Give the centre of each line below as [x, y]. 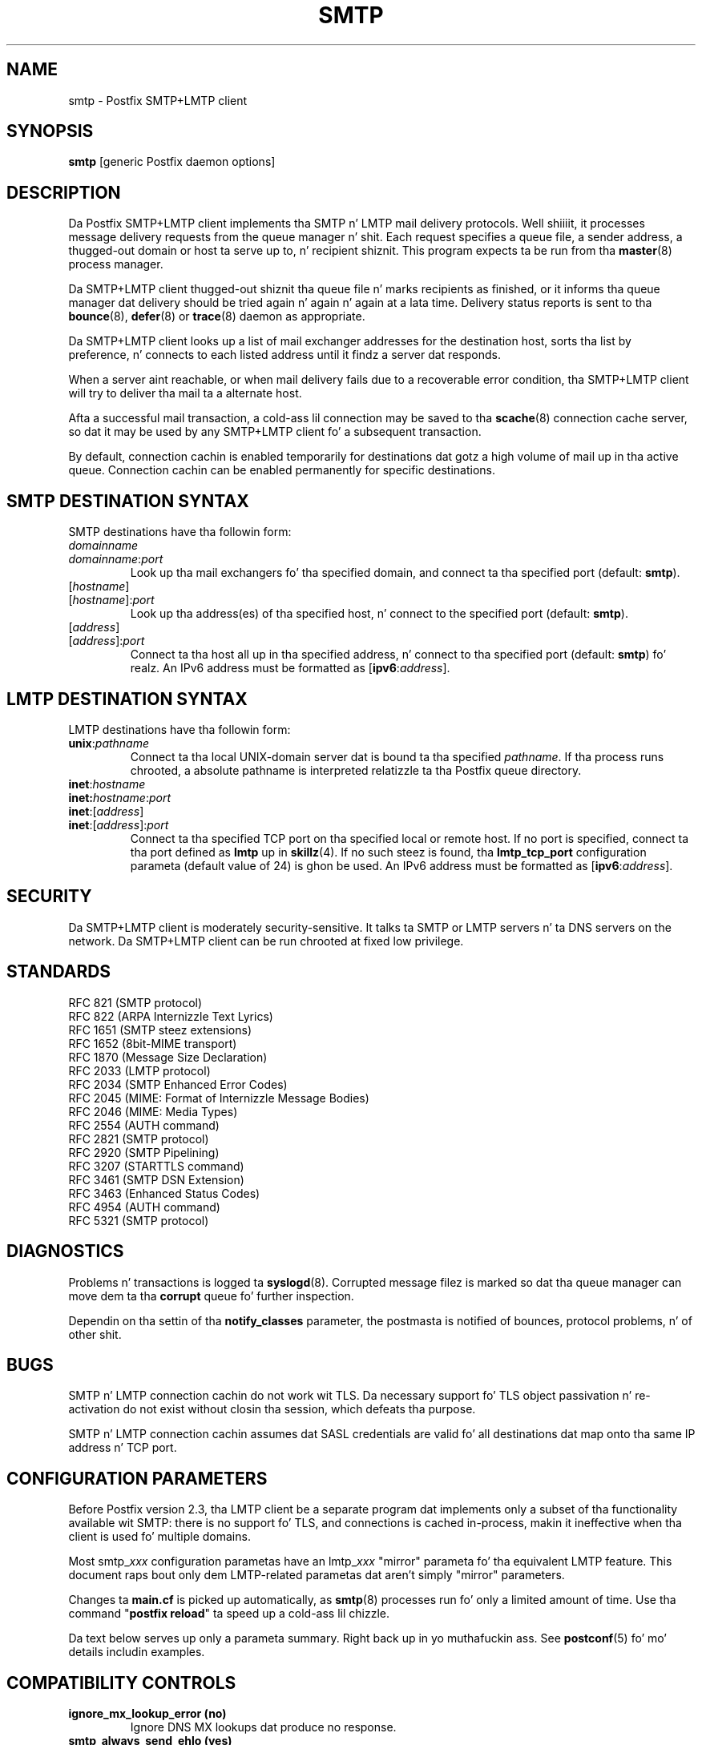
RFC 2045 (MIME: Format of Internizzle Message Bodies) [219, 1098]
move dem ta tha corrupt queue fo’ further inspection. [211, 1296]
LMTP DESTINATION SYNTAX [127, 699]
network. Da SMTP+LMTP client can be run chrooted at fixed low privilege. [266, 941]
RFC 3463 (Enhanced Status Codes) [164, 1193]
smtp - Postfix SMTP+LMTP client [158, 100]
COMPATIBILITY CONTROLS [121, 1683]
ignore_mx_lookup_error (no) [147, 1714]
